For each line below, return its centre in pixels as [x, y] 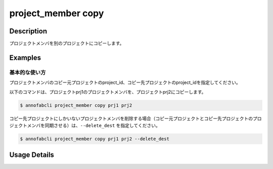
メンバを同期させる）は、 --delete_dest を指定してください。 [94, 125]
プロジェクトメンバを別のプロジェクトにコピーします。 [67, 44]
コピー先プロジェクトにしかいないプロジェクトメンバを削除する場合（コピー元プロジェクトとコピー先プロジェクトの [131, 118]
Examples [25, 57]
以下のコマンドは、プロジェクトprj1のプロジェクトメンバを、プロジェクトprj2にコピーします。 [108, 92]
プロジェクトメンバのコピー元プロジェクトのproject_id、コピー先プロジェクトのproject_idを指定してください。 [125, 82]
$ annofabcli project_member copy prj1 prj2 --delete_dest [95, 139]
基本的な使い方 [28, 72]
